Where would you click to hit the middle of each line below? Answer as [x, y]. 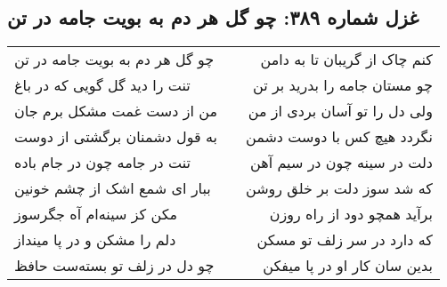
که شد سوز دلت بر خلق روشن [339, 188]
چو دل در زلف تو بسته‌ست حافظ [114, 266]
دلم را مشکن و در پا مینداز [95, 240]
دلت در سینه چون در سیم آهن [341, 163]
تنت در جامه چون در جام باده [102, 163]
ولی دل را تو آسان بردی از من [340, 111]
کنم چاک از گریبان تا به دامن [346, 60]
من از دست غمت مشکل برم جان [116, 111]
